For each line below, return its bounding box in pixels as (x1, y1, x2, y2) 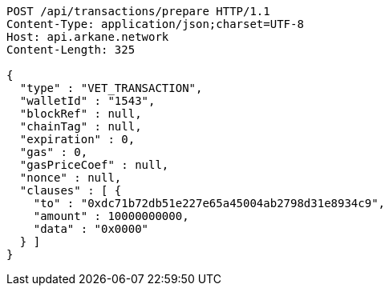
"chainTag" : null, (19, 120, 142, 133)
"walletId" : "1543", (19, 94, 156, 107)
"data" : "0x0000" (33, 222, 149, 235)
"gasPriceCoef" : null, (19, 158, 169, 171)
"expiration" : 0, (19, 133, 136, 146)
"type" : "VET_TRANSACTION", (19, 82, 203, 94)
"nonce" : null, (19, 171, 122, 184)
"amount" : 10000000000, (33, 210, 189, 222)
